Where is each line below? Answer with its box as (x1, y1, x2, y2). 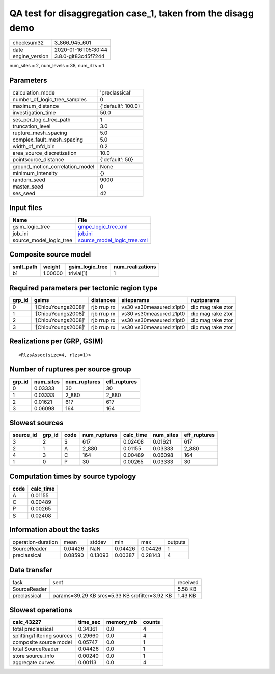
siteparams (121, 296, 150, 304)
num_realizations (113, 263, 156, 270)
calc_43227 (12, 619, 42, 626)
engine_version (12, 53, 49, 60)
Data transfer (9, 565, 53, 574)
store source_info (12, 652, 54, 659)
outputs (167, 539, 186, 546)
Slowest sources (9, 419, 64, 427)
